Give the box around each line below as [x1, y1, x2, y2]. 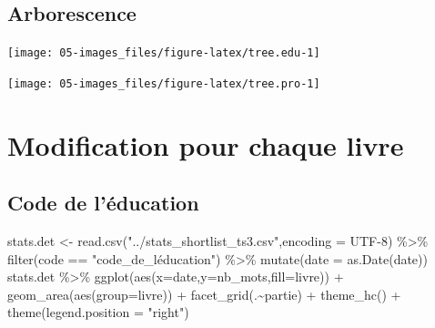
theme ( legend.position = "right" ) [7, 302, 189, 322]
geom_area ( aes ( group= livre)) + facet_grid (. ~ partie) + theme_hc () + [7, 284, 401, 303]
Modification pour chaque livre [7, 126, 404, 163]
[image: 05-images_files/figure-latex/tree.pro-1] [7, 77, 320, 90]
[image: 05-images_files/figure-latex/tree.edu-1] [7, 46, 320, 60]
